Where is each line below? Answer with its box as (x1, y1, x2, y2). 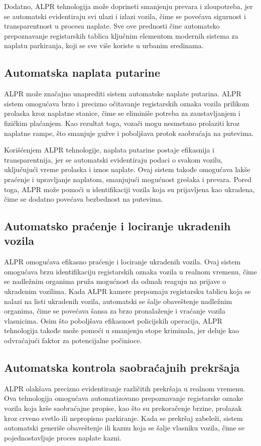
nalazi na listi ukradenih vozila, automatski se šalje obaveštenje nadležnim (4, 295, 232, 306)
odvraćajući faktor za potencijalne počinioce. (4, 335, 142, 346)
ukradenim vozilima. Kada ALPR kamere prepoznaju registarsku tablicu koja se (4, 286, 251, 296)
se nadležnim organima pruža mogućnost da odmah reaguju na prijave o (4, 276, 226, 286)
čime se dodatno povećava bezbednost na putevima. (4, 194, 163, 204)
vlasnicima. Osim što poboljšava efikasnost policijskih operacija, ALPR (4, 315, 222, 326)
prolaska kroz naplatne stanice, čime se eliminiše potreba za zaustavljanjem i (4, 108, 240, 118)
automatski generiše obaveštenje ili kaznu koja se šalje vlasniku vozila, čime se (4, 422, 244, 433)
